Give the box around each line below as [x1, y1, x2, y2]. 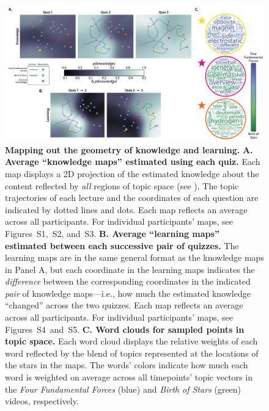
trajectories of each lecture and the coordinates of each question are [5, 191, 259, 204]
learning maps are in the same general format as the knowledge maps [5, 251, 264, 264]
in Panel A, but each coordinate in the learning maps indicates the [5, 263, 255, 275]
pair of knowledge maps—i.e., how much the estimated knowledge [5, 286, 251, 299]
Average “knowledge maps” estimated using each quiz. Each [5, 155, 260, 168]
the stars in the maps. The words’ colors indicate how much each [5, 358, 248, 371]
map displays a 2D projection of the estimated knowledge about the [5, 167, 259, 180]
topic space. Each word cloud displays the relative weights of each [5, 335, 258, 347]
